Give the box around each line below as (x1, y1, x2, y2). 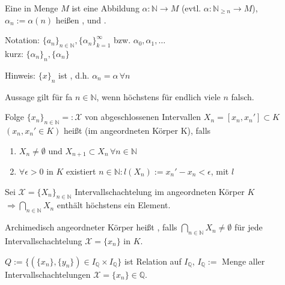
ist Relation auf (124, 254, 182, 267)
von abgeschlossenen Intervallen (85, 110, 201, 123)
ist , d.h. (58, 68, 90, 81)
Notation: (5, 34, 40, 46)
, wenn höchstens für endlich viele (96, 90, 221, 103)
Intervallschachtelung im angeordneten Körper (75, 185, 245, 197)
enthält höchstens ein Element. (57, 199, 171, 211)
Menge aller (222, 254, 265, 267)
